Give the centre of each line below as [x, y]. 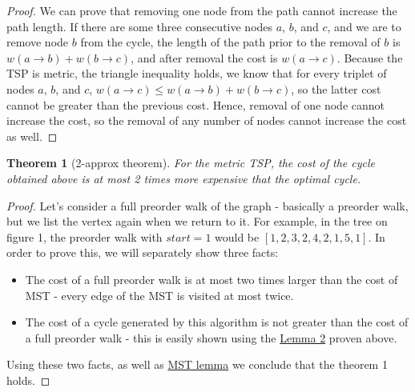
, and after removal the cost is [204, 57]
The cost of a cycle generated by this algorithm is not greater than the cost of [217, 322]
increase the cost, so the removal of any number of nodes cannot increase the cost [207, 120]
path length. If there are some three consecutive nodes [140, 26]
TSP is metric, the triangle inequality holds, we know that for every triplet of [197, 73]
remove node [38, 42]
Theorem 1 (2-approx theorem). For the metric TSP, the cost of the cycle [191, 163]
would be [237, 236]
